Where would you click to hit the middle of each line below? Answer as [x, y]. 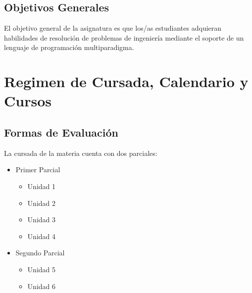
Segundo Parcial [40, 253]
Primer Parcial [38, 170]
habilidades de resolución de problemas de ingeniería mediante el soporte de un [124, 37]
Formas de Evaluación [61, 132]
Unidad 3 [41, 220]
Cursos [28, 101]
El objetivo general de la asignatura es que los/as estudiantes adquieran [113, 28]
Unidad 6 [41, 286]
